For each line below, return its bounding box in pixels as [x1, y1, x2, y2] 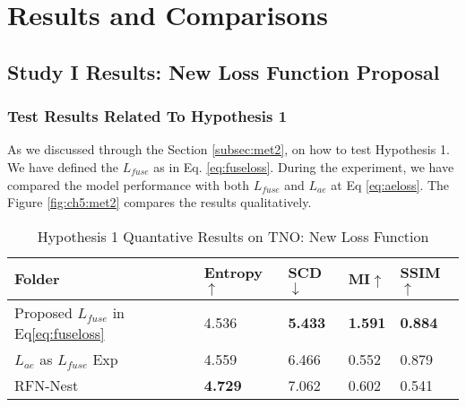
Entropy [203, 261, 263, 282]
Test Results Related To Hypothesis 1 [7, 105, 288, 127]
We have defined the [7, 157, 119, 176]
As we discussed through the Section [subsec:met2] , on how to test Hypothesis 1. [7, 140, 450, 159]
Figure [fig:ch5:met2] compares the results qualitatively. [7, 193, 312, 212]
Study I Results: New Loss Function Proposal [7, 57, 440, 85]
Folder [14, 268, 60, 290]
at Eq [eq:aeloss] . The [331, 175, 450, 194]
